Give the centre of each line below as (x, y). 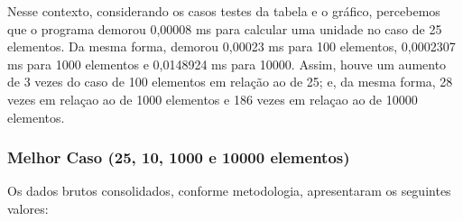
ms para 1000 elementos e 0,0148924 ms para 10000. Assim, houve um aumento (227, 64)
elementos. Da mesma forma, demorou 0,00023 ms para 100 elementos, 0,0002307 (231, 46)
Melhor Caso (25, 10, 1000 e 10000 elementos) (179, 157)
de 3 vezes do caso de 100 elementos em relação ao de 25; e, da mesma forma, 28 (230, 82)
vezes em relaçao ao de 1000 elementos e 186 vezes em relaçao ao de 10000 (213, 99)
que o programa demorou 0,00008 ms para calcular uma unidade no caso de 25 (225, 28)
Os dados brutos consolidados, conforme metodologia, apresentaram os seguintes (229, 191)
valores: (28, 208)
